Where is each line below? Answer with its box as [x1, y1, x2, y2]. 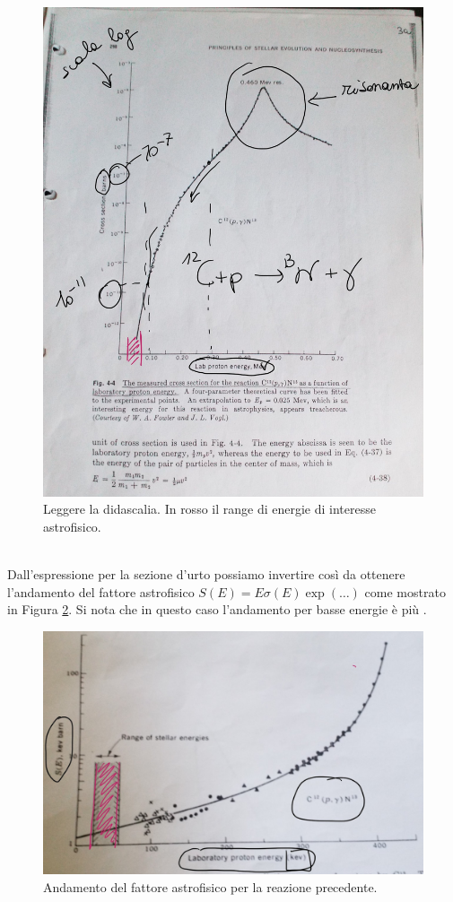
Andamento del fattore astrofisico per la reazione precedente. [43, 877, 378, 896]
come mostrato [364, 582, 446, 601]
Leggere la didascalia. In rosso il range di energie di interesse [43, 499, 376, 518]
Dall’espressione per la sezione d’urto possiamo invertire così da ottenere [7, 564, 405, 583]
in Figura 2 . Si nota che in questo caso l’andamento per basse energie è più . [7, 600, 427, 619]
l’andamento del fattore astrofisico [7, 582, 195, 601]
